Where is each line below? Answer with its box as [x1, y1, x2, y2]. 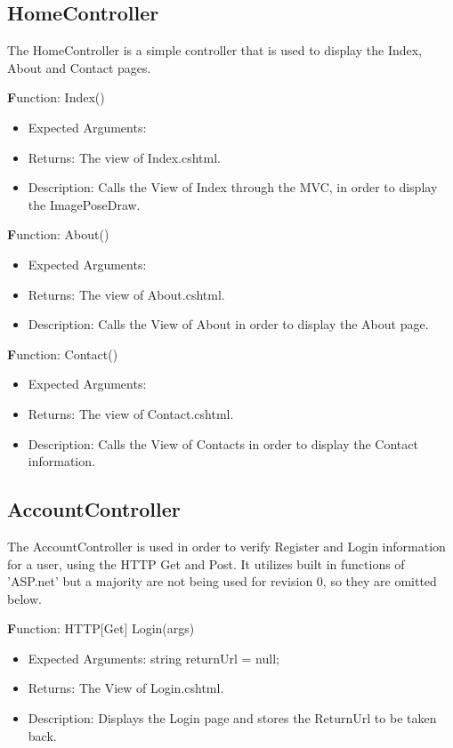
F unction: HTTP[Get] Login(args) [7, 619, 195, 638]
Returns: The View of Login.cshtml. [28, 679, 224, 697]
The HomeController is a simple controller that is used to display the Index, [7, 41, 423, 60]
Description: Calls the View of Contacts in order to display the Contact [28, 434, 418, 453]
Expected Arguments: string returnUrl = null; [28, 648, 279, 667]
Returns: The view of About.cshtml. [28, 285, 225, 303]
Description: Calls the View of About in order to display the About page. [28, 315, 429, 334]
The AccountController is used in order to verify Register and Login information [7, 536, 446, 555]
